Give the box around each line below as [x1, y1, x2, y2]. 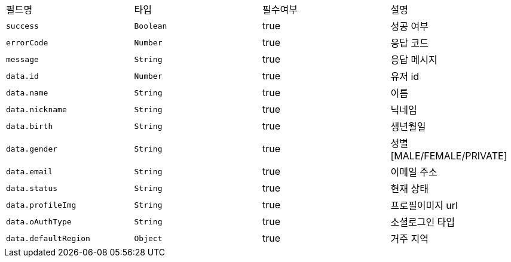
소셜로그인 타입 [390, 216, 455, 228]
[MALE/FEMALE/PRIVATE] [390, 150, 507, 162]
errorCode [6, 38, 48, 47]
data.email [6, 167, 53, 176]
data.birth [6, 121, 53, 131]
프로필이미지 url [390, 199, 458, 211]
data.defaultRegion [6, 233, 90, 243]
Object [134, 233, 163, 243]
